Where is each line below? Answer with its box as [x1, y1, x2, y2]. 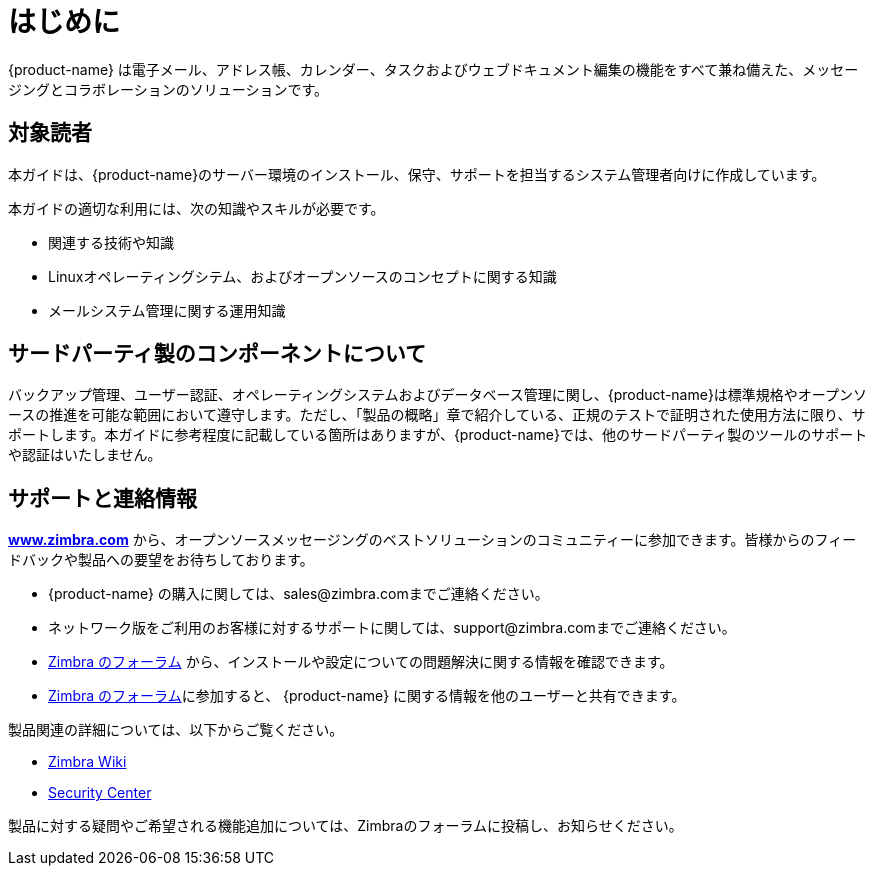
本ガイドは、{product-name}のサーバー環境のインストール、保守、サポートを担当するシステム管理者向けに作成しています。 [8, 165, 826, 183]
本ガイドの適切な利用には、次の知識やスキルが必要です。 [8, 199, 385, 217]
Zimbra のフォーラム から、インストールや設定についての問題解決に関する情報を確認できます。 [48, 653, 674, 671]
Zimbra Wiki [48, 753, 127, 771]
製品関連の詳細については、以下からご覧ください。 [8, 721, 344, 739]
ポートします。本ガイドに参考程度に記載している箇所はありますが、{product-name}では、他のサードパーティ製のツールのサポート [8, 426, 868, 444]
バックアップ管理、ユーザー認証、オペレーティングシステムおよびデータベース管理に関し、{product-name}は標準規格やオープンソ [8, 386, 868, 404]
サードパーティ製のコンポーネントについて [8, 341, 427, 367]
